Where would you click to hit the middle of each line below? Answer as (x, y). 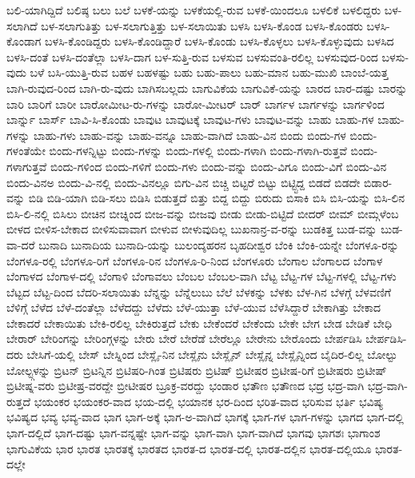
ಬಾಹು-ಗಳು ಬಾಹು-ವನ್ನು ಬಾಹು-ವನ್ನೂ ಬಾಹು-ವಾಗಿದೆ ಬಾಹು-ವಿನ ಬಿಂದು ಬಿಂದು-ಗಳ (190, 135)
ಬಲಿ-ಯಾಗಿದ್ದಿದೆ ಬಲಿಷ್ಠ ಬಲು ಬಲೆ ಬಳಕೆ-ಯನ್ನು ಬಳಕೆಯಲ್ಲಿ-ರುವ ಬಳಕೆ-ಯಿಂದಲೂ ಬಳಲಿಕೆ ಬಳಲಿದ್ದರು (194, 10)
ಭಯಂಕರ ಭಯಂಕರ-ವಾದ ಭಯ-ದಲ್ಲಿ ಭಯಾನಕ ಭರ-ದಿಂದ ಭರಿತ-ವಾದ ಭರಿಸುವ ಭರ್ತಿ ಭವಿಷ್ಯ (209, 401)
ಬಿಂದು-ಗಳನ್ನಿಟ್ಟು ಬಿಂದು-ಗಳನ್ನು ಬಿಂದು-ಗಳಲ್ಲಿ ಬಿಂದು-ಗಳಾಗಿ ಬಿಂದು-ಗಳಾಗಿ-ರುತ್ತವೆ (198, 151)
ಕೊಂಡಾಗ (24, 41)
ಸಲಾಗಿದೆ (22, 25)
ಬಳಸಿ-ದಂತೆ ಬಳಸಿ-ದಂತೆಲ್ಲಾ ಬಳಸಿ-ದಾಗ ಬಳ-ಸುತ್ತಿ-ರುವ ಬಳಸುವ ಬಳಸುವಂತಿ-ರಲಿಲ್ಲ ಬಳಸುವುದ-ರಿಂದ (192, 56)
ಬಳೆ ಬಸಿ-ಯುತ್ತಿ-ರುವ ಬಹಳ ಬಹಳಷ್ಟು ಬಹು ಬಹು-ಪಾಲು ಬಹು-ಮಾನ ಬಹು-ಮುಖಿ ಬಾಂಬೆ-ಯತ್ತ (209, 72)
